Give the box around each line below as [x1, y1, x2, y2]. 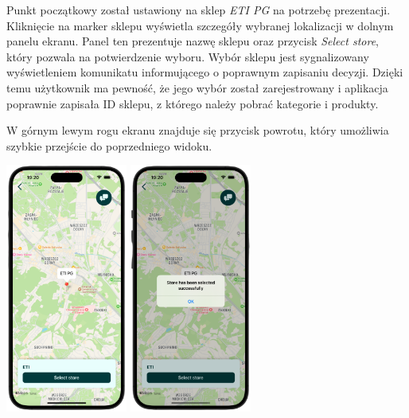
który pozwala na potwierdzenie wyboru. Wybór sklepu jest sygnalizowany [6, 48, 369, 64]
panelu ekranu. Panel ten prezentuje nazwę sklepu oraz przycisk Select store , [6, 33, 380, 49]
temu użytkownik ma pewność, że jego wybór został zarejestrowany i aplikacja [6, 79, 388, 96]
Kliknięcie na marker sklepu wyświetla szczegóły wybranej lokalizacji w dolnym [6, 17, 394, 33]
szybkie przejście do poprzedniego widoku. [6, 137, 212, 154]
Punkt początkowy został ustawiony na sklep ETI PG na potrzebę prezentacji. [6, 2, 391, 18]
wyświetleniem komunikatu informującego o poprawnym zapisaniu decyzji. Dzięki [6, 64, 403, 80]
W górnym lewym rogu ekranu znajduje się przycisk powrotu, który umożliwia [6, 122, 389, 139]
